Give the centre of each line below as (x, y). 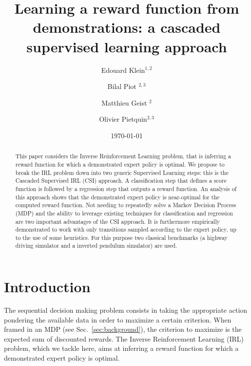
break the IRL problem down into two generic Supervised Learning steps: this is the (122, 172)
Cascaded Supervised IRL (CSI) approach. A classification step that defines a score (121, 181)
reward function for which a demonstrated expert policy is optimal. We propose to (120, 164)
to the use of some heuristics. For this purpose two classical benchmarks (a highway (121, 237)
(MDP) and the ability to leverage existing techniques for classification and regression (124, 213)
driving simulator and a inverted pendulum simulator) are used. (96, 246)
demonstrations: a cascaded (127, 27)
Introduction (47, 287)
